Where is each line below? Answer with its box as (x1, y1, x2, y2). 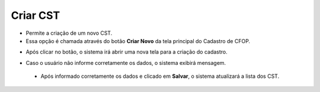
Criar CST (11, 9, 60, 22)
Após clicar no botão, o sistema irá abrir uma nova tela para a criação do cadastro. (25, 48, 228, 55)
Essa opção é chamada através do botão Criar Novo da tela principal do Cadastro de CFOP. (25, 37, 251, 44)
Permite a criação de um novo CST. (25, 29, 113, 37)
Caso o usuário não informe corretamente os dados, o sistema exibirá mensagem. (25, 59, 226, 66)
